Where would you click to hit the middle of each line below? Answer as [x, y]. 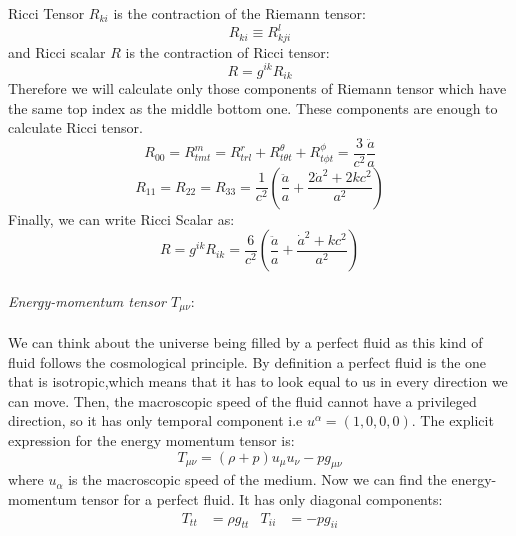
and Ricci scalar [57, 51]
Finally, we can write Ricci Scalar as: [121, 218]
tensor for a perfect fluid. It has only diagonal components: [262, 498]
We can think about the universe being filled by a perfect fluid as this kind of [245, 342]
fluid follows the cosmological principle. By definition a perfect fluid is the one [247, 361]
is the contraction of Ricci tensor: [227, 51]
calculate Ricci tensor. [75, 127]
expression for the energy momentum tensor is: [151, 440]
